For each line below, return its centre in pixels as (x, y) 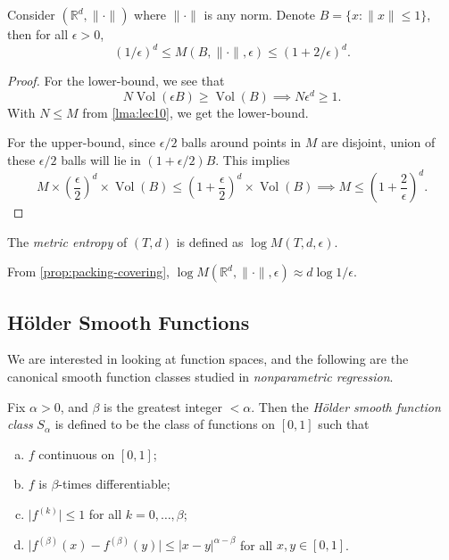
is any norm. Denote (259, 14)
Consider (31, 14)
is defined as (210, 241)
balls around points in (241, 142)
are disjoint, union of (378, 142)
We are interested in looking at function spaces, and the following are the (208, 359)
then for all (38, 34)
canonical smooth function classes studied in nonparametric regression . (200, 377)
